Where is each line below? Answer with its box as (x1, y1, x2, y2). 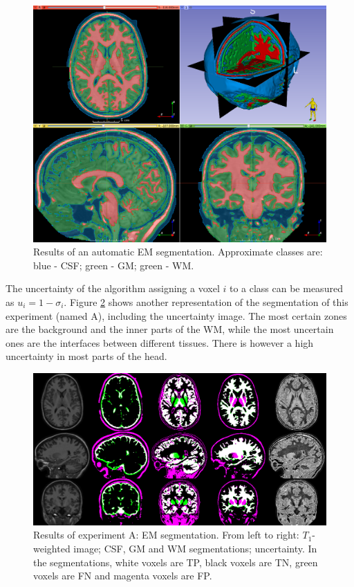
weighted (33, 541, 71, 555)
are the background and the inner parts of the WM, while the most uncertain (6, 322, 334, 336)
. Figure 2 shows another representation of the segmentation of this (64, 294, 348, 309)
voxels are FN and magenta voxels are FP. (33, 568, 212, 583)
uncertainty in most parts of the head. (6, 349, 167, 363)
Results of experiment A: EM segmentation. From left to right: (33, 527, 299, 542)
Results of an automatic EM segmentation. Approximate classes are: (33, 244, 323, 259)
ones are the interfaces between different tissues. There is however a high (6, 335, 314, 350)
